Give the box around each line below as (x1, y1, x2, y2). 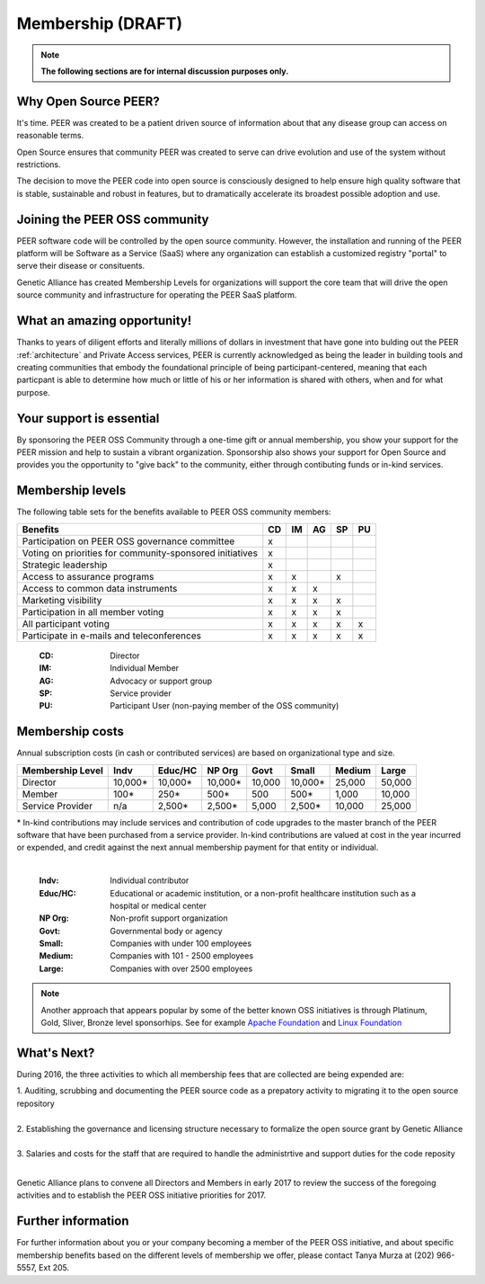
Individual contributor (110, 875, 190, 886)
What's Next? (16, 1045, 95, 1060)
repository (16, 1098, 56, 1109)
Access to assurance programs (22, 570, 154, 583)
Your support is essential (16, 410, 160, 426)
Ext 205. (39, 1262, 70, 1273)
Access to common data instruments (22, 582, 178, 594)
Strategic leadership (22, 558, 108, 571)
